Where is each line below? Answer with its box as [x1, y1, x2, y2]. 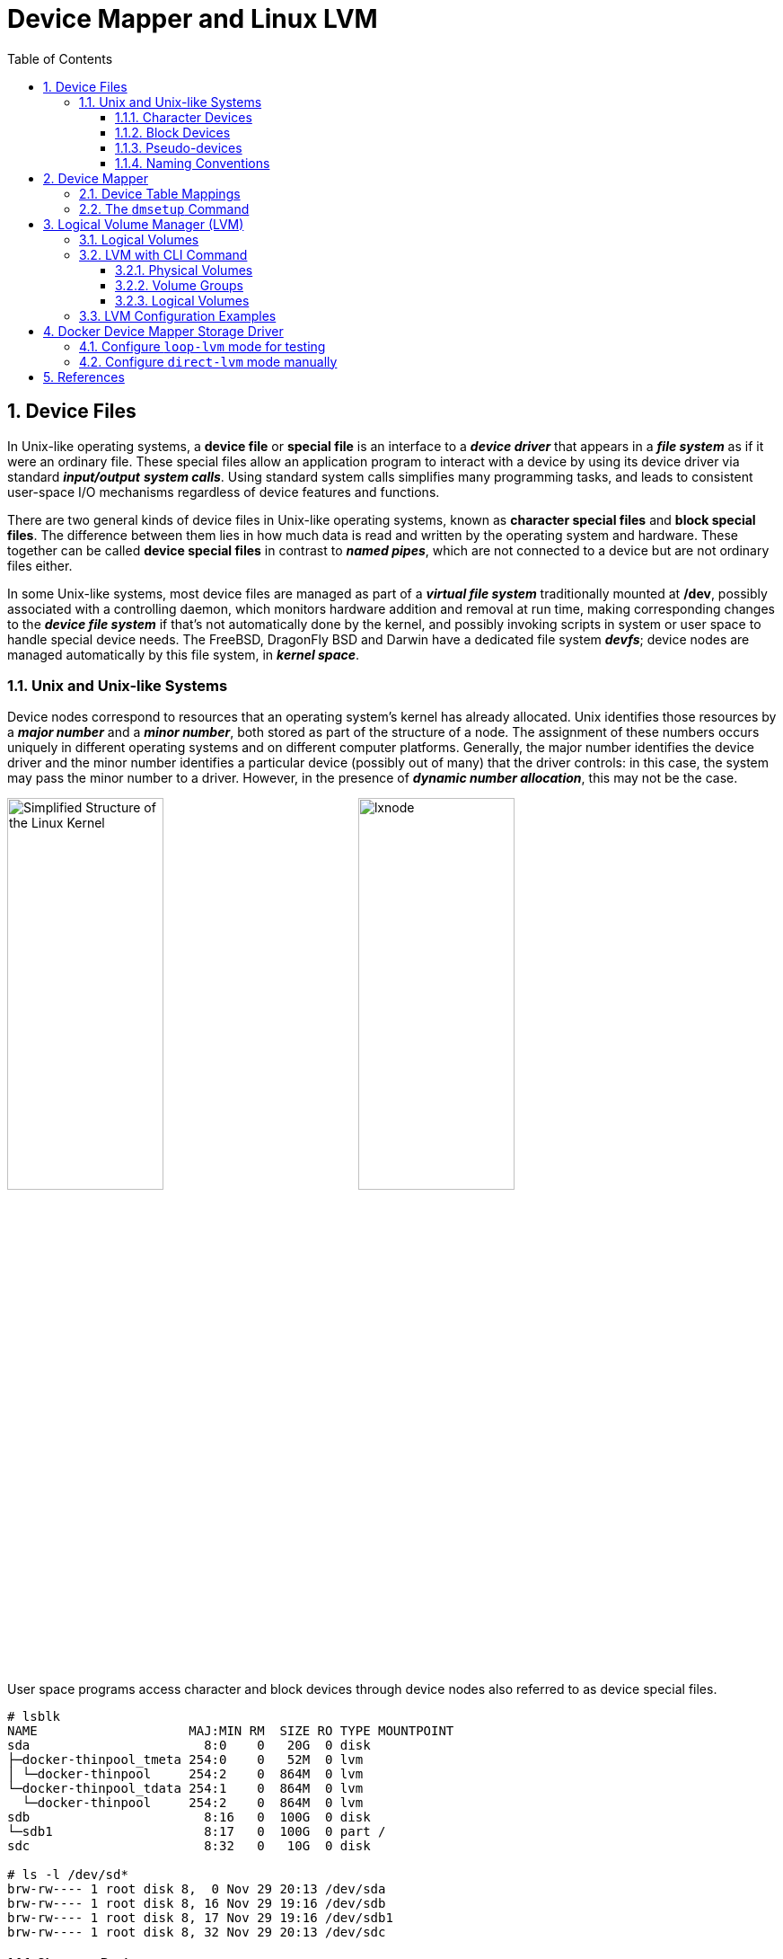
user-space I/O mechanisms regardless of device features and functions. [7, 483, 440, 500]
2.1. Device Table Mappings [79, 185, 241, 201]
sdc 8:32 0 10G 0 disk [7, 1838, 371, 1853]
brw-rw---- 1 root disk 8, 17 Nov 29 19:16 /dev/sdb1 [7, 1910, 393, 1925]
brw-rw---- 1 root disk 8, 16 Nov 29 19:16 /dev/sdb [7, 1895, 386, 1910]
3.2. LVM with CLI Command [79, 246, 248, 262]
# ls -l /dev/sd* [7, 1866, 128, 1882]
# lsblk [7, 1708, 61, 1724]
